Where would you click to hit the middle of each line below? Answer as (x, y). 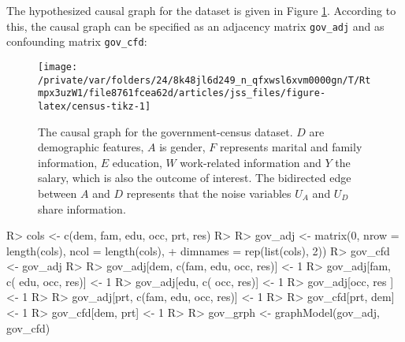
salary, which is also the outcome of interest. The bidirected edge (195, 178)
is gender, (182, 147)
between (58, 193)
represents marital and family (291, 147)
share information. (82, 208)
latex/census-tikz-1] (95, 106)
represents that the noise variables (209, 193)
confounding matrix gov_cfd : (77, 41)
